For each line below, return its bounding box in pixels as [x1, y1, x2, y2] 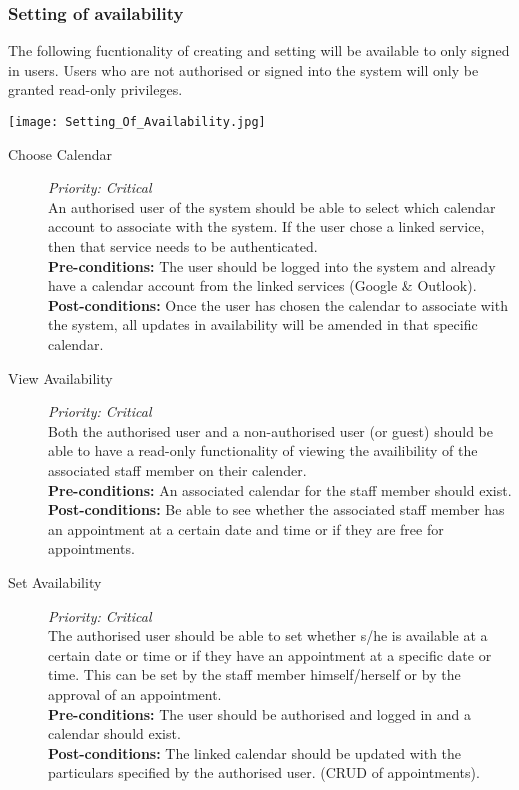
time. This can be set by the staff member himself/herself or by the [48, 664, 461, 685]
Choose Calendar [8, 143, 112, 164]
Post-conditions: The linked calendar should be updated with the [48, 742, 462, 763]
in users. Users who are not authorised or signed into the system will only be [8, 59, 479, 80]
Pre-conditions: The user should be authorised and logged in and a [48, 703, 471, 724]
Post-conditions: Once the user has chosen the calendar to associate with [48, 294, 508, 315]
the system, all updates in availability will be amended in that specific [48, 314, 478, 335]
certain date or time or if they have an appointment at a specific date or [48, 644, 492, 665]
